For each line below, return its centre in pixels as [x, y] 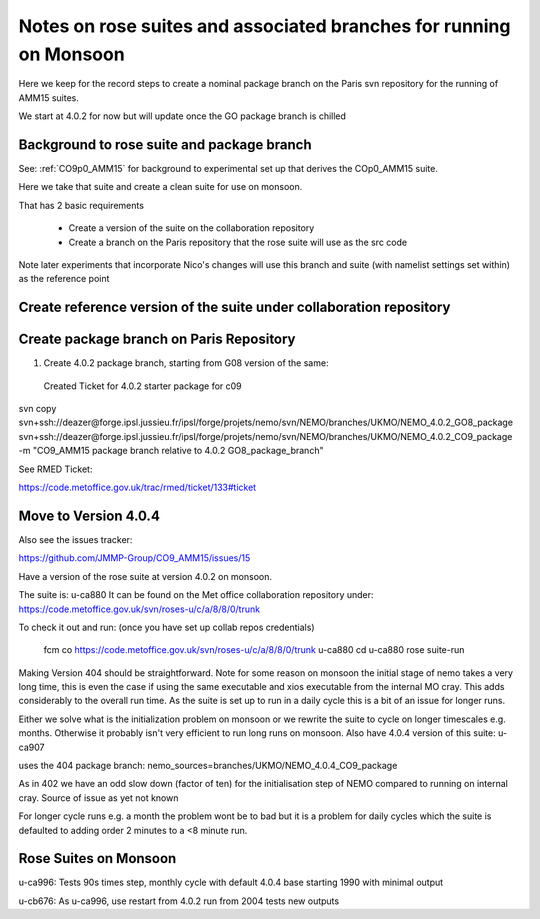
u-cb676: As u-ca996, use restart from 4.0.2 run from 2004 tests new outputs [179, 901]
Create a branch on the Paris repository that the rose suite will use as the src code [238, 242]
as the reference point [64, 279]
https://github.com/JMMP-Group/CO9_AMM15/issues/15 [134, 558]
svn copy [37, 409]
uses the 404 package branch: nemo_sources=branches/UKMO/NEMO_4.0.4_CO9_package [208, 766]
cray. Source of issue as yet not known [98, 797]
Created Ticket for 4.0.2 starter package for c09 [142, 386]
